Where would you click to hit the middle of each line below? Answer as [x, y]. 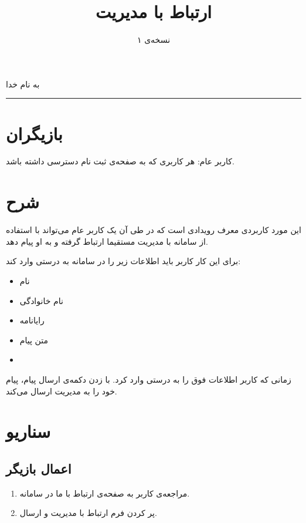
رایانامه [32, 320]
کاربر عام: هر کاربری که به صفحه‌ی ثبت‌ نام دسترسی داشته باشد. [120, 161]
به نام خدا [23, 84]
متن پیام [34, 340]
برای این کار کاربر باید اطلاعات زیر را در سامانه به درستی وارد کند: [123, 261]
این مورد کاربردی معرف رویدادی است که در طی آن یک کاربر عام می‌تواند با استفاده [154, 230]
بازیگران [34, 133]
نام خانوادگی [41, 300]
